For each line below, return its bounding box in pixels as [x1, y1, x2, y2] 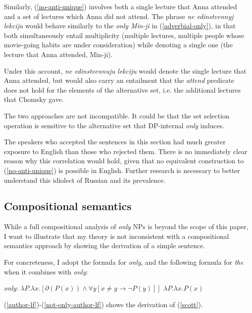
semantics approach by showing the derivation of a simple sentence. [4, 240, 205, 251]
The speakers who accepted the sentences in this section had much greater [4, 137, 226, 147]
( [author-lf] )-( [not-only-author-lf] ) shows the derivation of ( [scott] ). [4, 299, 203, 309]
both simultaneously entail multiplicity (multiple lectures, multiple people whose [4, 30, 244, 40]
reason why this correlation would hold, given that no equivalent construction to [4, 156, 244, 166]
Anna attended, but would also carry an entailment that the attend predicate [4, 75, 234, 85]
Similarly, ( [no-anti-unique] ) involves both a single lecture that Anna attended [4, 1, 237, 11]
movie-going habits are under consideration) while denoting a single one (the [4, 39, 233, 50]
